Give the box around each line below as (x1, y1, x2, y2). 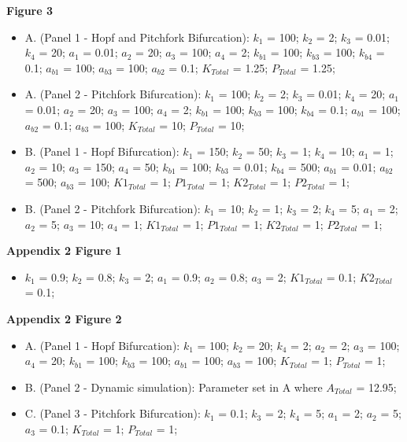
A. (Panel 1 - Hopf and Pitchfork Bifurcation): (24, 28, 250, 45)
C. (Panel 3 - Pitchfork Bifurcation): (24, 405, 201, 422)
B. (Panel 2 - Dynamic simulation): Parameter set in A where (24, 378, 323, 395)
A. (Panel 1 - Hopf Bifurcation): (24, 337, 180, 353)
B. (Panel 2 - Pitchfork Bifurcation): (24, 200, 201, 216)
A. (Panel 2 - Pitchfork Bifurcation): (24, 86, 202, 102)
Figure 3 (6, 2, 54, 18)
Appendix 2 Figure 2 (6, 310, 122, 326)
